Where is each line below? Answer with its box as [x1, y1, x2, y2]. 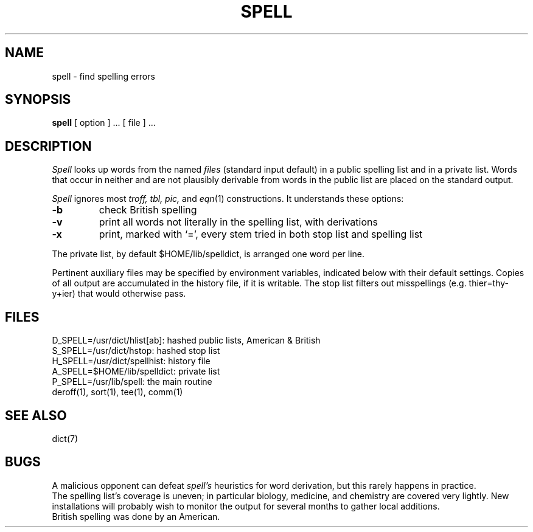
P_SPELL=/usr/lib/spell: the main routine [52, 376, 212, 387]
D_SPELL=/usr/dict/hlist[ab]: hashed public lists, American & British [52, 335, 321, 346]
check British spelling [99, 204, 197, 216]
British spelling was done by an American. [52, 511, 220, 522]
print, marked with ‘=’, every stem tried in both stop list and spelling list [99, 228, 423, 241]
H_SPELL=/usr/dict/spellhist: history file [52, 356, 211, 367]
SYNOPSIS [5, 92, 71, 108]
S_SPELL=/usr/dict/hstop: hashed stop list [52, 345, 220, 356]
